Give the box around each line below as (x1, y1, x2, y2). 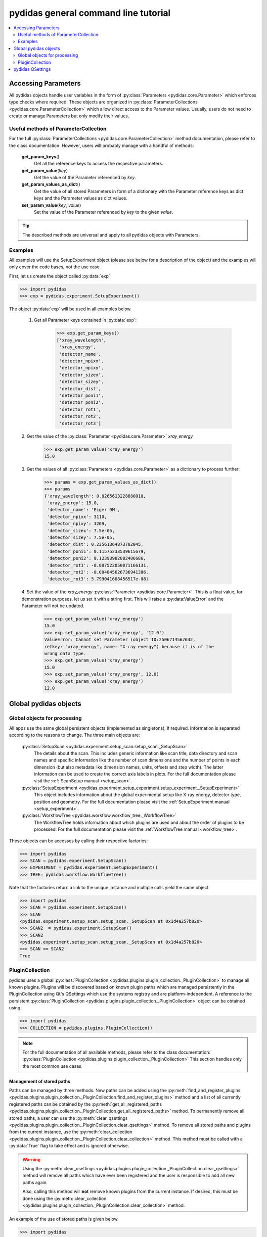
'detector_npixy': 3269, (47, 521, 107, 526)
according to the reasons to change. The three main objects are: (9, 732, 140, 738)
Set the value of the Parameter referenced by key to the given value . (34, 209, 173, 215)
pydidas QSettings (13, 66, 51, 72)
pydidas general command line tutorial (9, 7, 171, 18)
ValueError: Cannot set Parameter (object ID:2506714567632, (44, 637, 196, 643)
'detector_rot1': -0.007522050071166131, (47, 562, 149, 568)
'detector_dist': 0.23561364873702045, (47, 542, 143, 547)
